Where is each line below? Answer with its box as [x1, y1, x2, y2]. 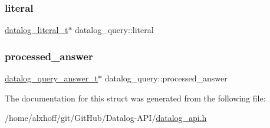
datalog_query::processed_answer [104, 72, 228, 84]
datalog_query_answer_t [5, 72, 98, 84]
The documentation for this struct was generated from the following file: [5, 91, 266, 104]
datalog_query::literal [75, 24, 154, 36]
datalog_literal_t [5, 24, 68, 36]
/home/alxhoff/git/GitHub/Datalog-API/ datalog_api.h [5, 111, 207, 124]
